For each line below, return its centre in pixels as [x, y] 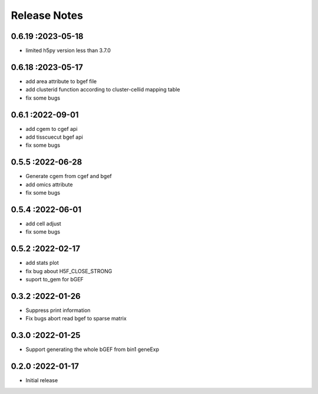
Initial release [42, 380]
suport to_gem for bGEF [54, 280]
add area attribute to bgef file [61, 81]
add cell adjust [43, 224]
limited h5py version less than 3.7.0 [68, 51]
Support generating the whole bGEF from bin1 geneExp [92, 349]
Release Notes [47, 15]
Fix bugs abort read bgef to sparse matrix [76, 319]
